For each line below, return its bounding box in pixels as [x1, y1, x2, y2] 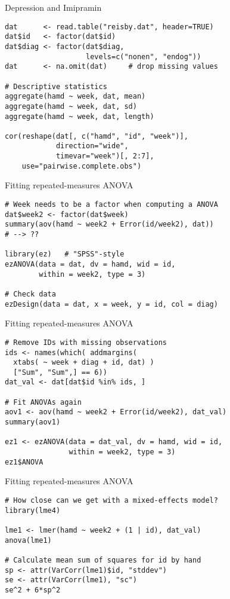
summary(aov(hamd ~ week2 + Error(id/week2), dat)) [5, 220, 214, 229]
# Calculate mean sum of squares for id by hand [5, 555, 201, 564]
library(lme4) [5, 506, 61, 515]
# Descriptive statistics [5, 82, 107, 91]
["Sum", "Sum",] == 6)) [13, 368, 107, 377]
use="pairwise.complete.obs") [21, 161, 142, 170]
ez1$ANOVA [5, 457, 43, 466]
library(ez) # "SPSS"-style [5, 250, 125, 259]
